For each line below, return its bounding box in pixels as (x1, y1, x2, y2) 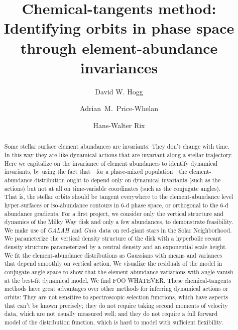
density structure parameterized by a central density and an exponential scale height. (4, 243, 227, 251)
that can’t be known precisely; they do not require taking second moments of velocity (4, 301, 228, 309)
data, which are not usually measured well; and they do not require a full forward (4, 309, 218, 318)
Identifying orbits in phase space (4, 18, 234, 38)
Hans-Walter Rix (93, 120, 145, 130)
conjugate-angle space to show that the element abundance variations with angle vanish (4, 268, 233, 276)
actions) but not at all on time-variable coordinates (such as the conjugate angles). (4, 184, 221, 192)
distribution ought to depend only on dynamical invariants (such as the (34, 175, 221, 184)
